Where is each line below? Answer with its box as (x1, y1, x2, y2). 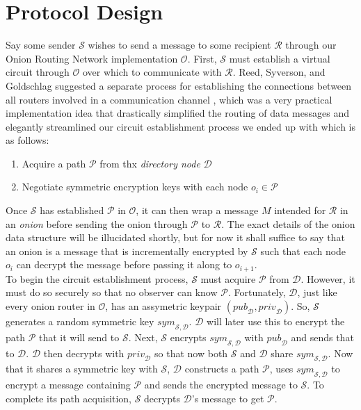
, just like (297, 285, 337, 300)
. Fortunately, (227, 285, 286, 300)
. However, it (300, 271, 355, 286)
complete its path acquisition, (6, 391, 131, 405)
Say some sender (6, 38, 76, 52)
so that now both (154, 345, 228, 360)
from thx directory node (99, 156, 200, 170)
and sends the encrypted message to (144, 377, 298, 392)
